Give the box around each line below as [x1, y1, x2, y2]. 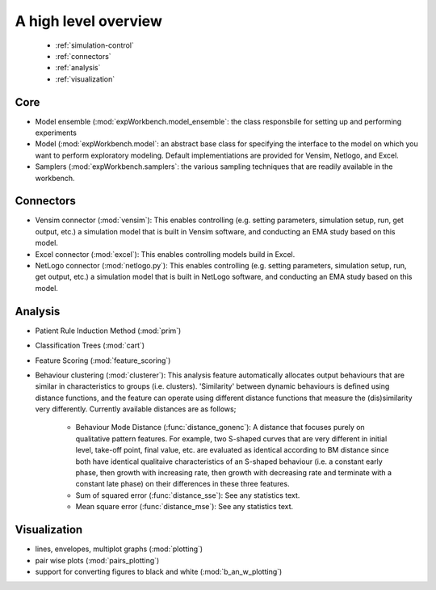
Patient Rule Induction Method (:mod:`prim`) [35, 326, 182, 335]
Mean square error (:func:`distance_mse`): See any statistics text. [75, 502, 294, 512]
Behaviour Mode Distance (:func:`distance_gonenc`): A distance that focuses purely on [75, 423, 365, 432]
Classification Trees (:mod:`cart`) [35, 340, 145, 351]
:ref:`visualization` [55, 74, 115, 84]
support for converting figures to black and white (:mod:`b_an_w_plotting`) [35, 567, 283, 576]
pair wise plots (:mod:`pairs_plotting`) [35, 555, 160, 565]
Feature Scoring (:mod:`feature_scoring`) [35, 356, 171, 365]
